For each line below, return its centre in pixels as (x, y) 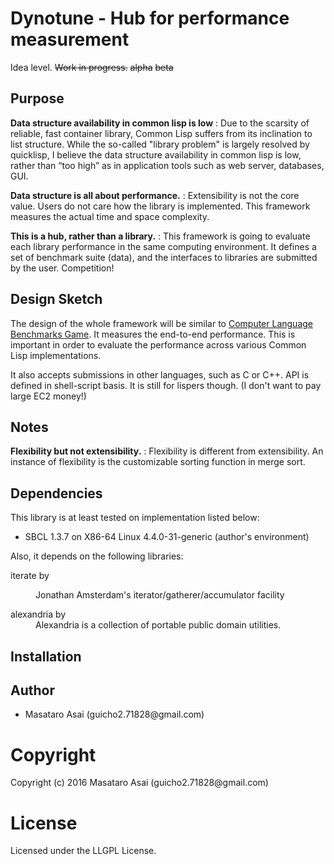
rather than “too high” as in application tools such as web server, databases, (167, 165)
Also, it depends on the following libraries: (97, 556)
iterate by (30, 576)
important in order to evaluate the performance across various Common (158, 344)
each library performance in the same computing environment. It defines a (163, 246)
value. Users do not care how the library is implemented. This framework (160, 206)
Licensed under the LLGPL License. (83, 851)
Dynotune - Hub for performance (150, 18)
